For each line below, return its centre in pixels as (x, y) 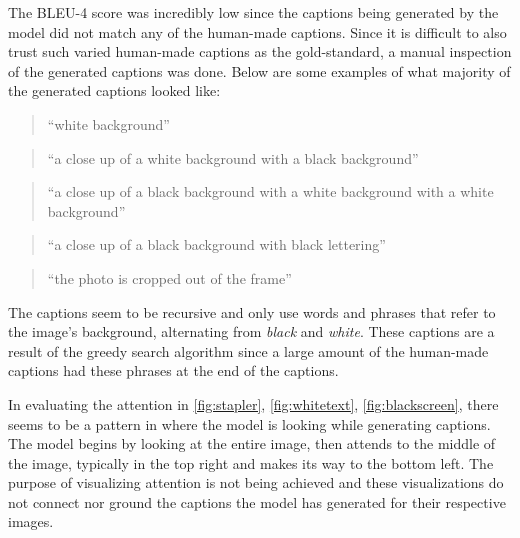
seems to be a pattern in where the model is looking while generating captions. (249, 423)
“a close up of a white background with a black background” (233, 157)
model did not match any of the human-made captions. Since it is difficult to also (257, 31)
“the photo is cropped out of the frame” (169, 277)
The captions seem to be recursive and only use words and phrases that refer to (252, 311)
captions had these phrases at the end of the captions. (173, 370)
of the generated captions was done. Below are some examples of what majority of (259, 70)
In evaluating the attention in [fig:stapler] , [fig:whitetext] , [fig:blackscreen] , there (253, 403)
